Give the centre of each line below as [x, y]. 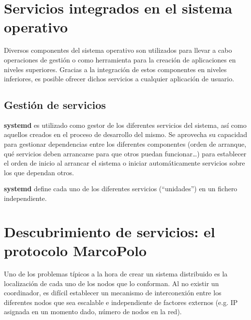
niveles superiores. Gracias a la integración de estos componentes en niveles [115, 69]
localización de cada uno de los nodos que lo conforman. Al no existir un [111, 283]
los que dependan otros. [39, 172]
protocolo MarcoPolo [75, 251]
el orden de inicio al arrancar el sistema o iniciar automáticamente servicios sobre [125, 163]
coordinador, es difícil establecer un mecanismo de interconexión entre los [113, 293]
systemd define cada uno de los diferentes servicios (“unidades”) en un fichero [121, 189]
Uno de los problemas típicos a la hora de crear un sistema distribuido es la [116, 273]
